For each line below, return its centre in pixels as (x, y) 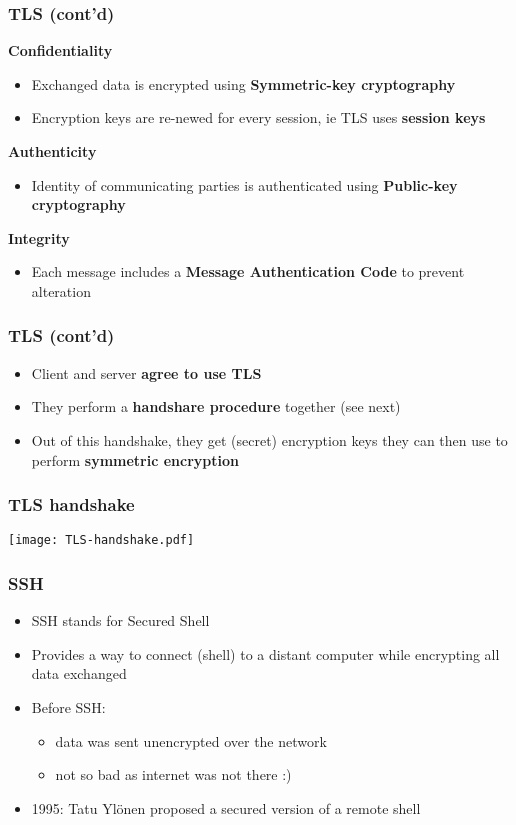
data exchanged (79, 673)
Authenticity (52, 151)
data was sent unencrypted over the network (191, 740)
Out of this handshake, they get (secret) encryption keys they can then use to (269, 439)
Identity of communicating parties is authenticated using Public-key (244, 184)
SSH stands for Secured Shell (120, 620)
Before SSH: (68, 707)
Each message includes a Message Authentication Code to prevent (248, 271)
